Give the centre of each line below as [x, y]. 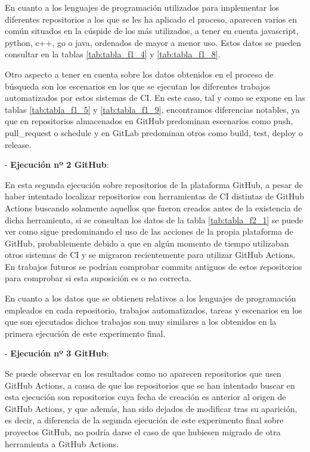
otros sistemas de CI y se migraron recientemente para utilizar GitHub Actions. [150, 255]
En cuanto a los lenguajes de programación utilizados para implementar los [142, 7]
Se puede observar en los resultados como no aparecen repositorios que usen [143, 373]
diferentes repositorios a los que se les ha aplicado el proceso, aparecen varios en [151, 19]
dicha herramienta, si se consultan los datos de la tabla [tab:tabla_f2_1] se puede [154, 219]
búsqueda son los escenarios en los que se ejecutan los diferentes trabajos [138, 86]
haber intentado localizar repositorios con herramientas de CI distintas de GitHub [155, 196]
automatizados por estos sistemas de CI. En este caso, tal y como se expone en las [155, 98]
